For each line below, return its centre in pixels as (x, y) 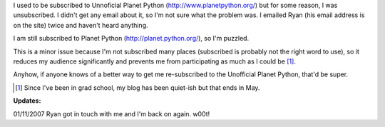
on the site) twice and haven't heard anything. (81, 25)
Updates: (27, 101)
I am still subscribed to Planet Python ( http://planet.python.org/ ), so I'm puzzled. (131, 39)
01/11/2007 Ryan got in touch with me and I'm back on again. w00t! (112, 113)
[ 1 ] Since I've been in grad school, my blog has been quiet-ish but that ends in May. (138, 87)
